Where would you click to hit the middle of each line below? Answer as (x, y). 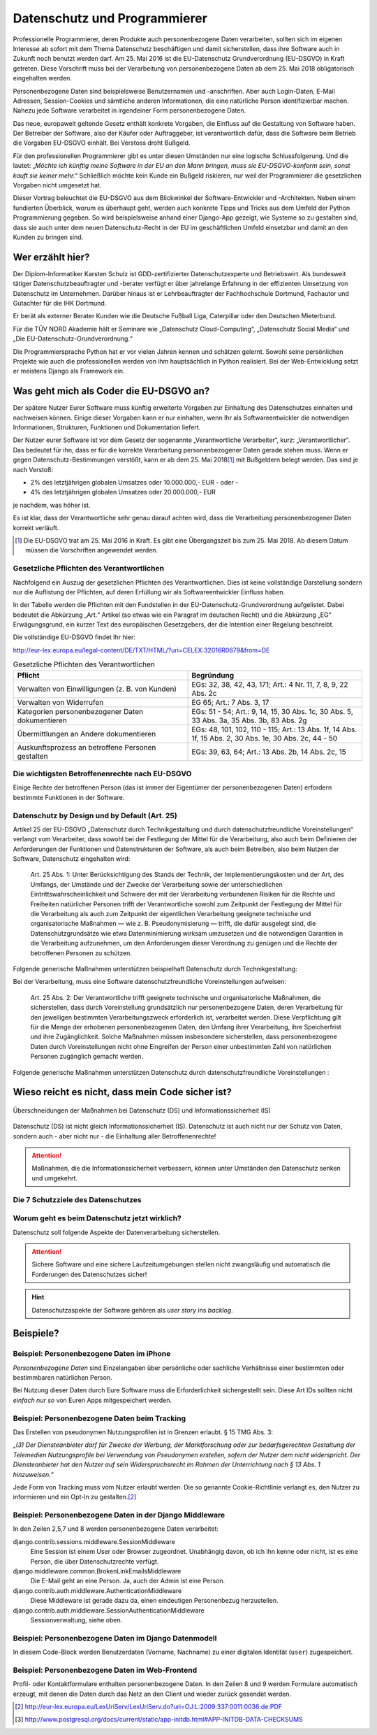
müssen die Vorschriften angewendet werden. (92, 550)
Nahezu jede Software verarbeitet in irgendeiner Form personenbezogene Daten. (130, 110)
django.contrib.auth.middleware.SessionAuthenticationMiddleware (109, 1610)
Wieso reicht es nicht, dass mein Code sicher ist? (122, 1092)
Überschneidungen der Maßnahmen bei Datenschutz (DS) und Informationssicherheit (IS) (142, 1110)
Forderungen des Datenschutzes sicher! (89, 1274)
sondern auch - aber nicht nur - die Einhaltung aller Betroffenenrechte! (114, 1136)
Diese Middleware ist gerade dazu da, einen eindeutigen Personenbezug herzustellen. (154, 1601)
